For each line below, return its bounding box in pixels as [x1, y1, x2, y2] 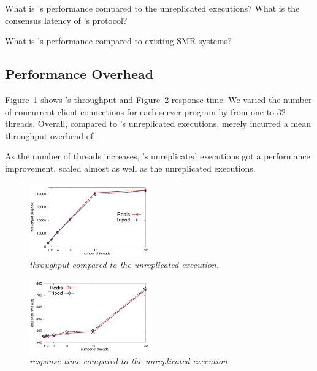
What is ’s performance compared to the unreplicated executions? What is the [5, 2, 300, 14]
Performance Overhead [5, 64, 154, 83]
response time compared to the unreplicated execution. [29, 354, 231, 367]
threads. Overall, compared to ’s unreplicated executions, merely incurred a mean [5, 117, 311, 130]
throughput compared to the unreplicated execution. [29, 258, 220, 271]
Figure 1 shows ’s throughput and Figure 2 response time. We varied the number [5, 93, 312, 105]
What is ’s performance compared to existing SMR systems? [5, 34, 232, 47]
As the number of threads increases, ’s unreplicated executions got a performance [5, 150, 310, 163]
